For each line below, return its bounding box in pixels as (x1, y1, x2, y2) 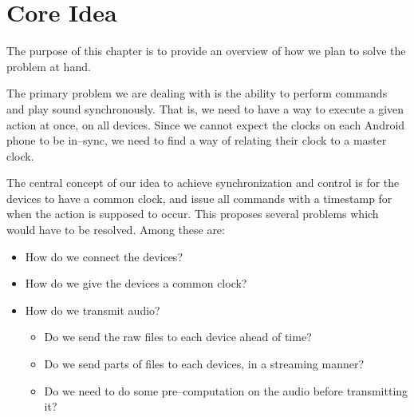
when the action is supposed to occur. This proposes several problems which (6, 205, 379, 222)
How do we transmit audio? (25, 301, 160, 318)
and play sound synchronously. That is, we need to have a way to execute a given (6, 100, 404, 117)
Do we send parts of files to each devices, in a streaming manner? (44, 355, 365, 372)
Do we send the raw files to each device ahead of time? (44, 328, 312, 345)
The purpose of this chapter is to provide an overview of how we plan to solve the (6, 42, 406, 59)
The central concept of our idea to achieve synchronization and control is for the (6, 174, 400, 191)
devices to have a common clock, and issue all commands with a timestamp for (6, 189, 392, 206)
